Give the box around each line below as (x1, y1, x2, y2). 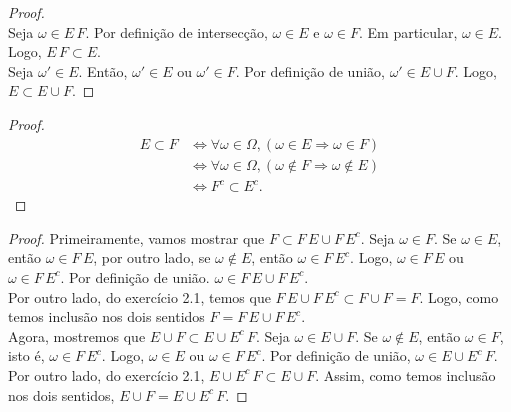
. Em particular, (358, 21, 458, 42)
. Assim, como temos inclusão (315, 364, 496, 385)
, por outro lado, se (93, 247, 211, 268)
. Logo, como (419, 286, 499, 307)
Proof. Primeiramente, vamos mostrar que (8, 227, 265, 248)
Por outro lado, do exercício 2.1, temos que (8, 286, 271, 307)
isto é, (8, 345, 45, 366)
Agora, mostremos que (8, 325, 146, 346)
